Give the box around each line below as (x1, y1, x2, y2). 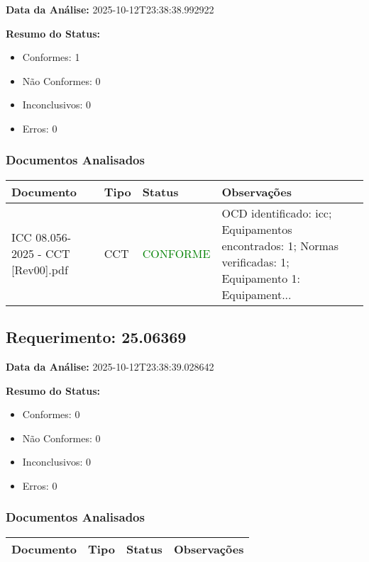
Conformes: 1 (22, 50, 80, 64)
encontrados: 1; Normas (221, 237, 339, 254)
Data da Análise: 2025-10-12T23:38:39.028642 (6, 359, 214, 373)
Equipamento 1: (221, 269, 300, 286)
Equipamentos (221, 220, 292, 237)
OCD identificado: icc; (221, 204, 332, 221)
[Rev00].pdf (11, 262, 68, 279)
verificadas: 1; (221, 253, 290, 270)
